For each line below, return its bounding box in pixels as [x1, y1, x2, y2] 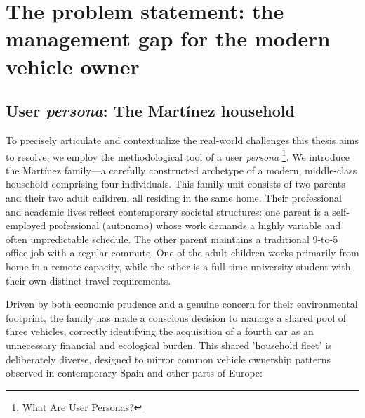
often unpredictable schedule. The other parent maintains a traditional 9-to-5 [6, 231, 338, 246]
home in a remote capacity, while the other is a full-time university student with [6, 259, 351, 273]
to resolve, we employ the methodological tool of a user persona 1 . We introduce [6, 147, 350, 164]
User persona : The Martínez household [6, 100, 295, 122]
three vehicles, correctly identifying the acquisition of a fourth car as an [6, 324, 314, 339]
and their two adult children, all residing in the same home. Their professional [6, 190, 342, 204]
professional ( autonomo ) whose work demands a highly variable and [48, 218, 341, 233]
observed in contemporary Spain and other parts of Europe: [6, 365, 263, 380]
